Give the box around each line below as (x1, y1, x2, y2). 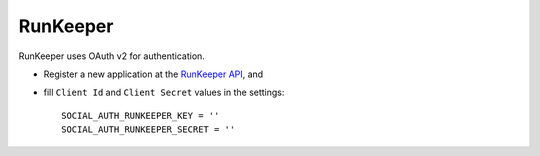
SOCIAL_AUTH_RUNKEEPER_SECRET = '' (61, 124, 236, 135)
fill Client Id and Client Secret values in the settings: (43, 86, 285, 99)
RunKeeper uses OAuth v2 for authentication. (18, 50, 205, 62)
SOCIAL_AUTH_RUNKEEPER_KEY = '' (61, 110, 220, 121)
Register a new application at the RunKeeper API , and (43, 68, 264, 80)
